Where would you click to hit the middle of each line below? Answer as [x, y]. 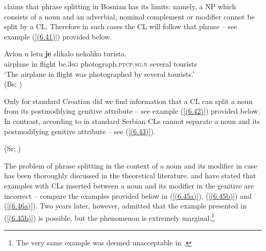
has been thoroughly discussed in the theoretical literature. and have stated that [130, 175]
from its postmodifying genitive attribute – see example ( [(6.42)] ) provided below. [132, 111]
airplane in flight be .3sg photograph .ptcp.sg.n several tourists [101, 63]
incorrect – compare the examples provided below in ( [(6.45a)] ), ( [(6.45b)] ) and [128, 195]
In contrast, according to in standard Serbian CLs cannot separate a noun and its [132, 121]
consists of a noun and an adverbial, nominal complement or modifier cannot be [129, 16]
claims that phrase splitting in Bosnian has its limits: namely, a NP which [120, 6]
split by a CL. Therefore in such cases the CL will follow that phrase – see [121, 26]
